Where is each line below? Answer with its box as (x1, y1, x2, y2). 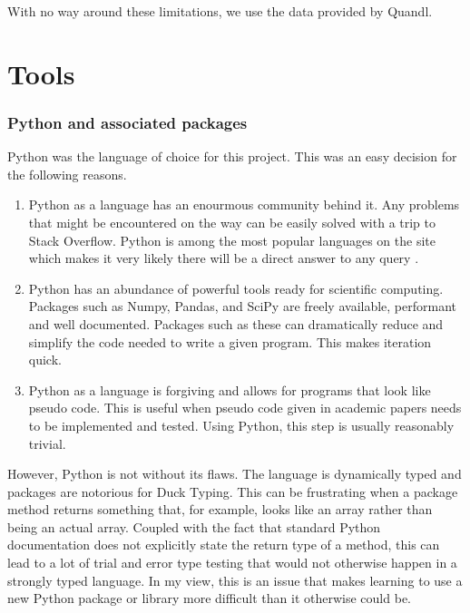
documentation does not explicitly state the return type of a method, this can (7, 535, 440, 554)
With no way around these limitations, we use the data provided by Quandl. (7, 2, 433, 20)
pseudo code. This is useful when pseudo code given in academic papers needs (28, 398, 462, 417)
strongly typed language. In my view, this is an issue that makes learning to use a (7, 570, 463, 589)
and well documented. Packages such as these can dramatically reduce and (28, 314, 444, 333)
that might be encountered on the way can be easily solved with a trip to (28, 212, 436, 231)
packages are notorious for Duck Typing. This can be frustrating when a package (7, 482, 458, 501)
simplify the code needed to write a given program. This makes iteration (28, 332, 432, 351)
